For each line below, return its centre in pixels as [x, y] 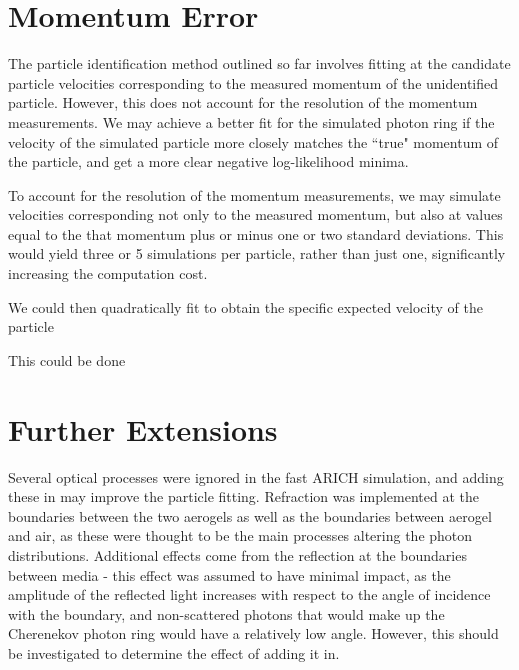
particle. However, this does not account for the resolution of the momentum [243, 102]
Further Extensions [143, 428]
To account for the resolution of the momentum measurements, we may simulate [254, 194]
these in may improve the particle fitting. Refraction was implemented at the [243, 496]
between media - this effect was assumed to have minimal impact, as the [229, 574]
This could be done [67, 359]
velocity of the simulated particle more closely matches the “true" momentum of [253, 141]
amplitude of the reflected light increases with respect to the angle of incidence [249, 594]
